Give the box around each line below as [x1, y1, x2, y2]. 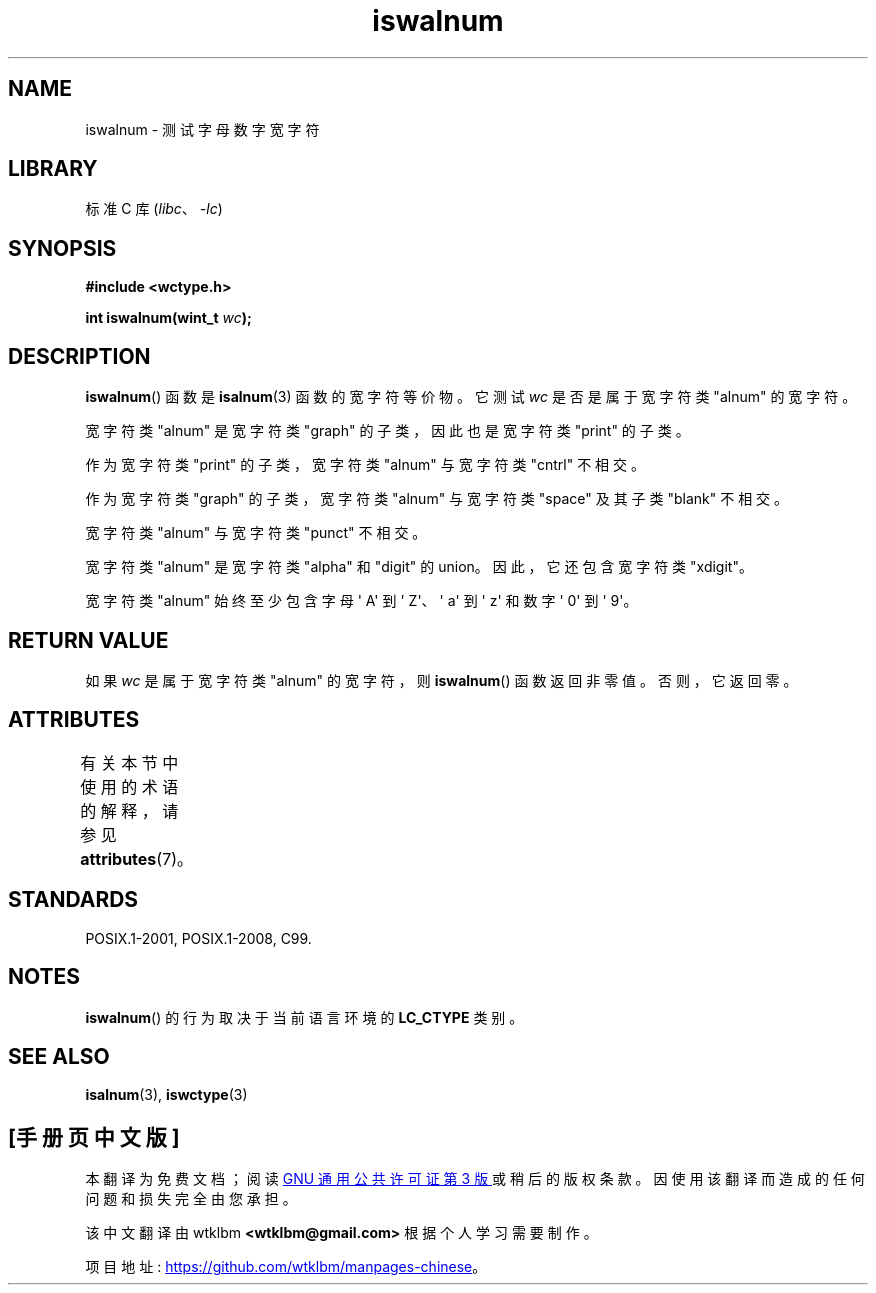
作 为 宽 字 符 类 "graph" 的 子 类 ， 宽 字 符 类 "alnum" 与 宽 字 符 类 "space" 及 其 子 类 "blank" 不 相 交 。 [85, 490, 789, 508]
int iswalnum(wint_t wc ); [85, 309, 252, 327]
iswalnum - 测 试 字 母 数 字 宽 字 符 [85, 120, 320, 138]
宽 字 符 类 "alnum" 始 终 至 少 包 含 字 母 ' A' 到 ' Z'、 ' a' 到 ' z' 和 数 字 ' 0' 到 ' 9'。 [85, 592, 638, 610]
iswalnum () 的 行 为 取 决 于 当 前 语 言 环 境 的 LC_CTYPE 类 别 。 [85, 1008, 524, 1026]
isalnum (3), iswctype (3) [85, 1086, 248, 1104]
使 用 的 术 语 [80, 776, 179, 797]
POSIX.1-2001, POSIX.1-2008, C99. [85, 929, 312, 947]
